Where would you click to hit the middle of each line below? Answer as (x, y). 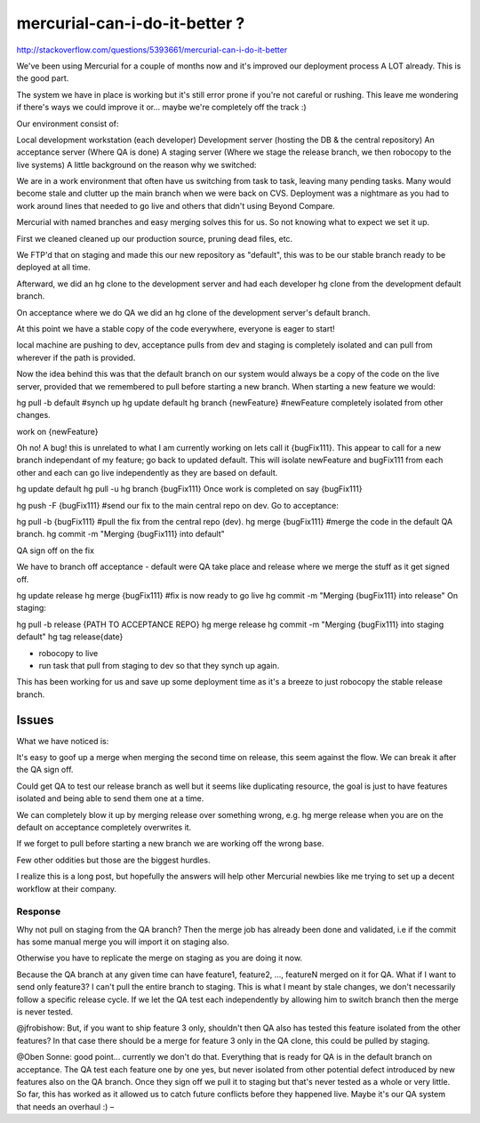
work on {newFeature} (57, 431)
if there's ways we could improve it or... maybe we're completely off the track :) (161, 108)
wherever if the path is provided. (76, 357)
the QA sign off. (45, 770)
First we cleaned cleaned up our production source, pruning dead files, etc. (155, 238)
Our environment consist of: (68, 124)
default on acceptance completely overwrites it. (104, 827)
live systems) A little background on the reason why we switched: (136, 164)
